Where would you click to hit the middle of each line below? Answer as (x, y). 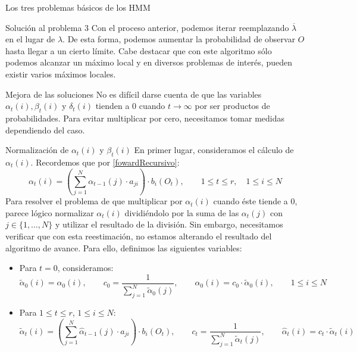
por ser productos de (232, 106)
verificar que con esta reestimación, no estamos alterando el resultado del (139, 236)
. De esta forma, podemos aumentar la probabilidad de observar (179, 39)
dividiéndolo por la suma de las (182, 212)
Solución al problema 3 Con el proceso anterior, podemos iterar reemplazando (147, 27)
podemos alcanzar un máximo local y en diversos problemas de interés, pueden (149, 62)
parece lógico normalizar (50, 212)
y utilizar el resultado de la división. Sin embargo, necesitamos (169, 224)
